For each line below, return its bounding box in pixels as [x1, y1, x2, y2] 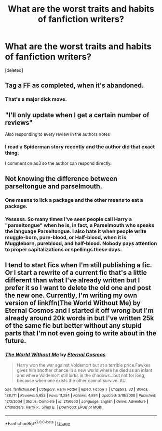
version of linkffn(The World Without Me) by [5, 299, 141, 307]
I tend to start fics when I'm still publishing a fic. [5, 261, 152, 269]
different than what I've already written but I [5, 276, 140, 284]
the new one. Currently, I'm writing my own [5, 291, 137, 299]
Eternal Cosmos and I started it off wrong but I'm [5, 306, 154, 315]
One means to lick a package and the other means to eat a [5, 196, 143, 203]
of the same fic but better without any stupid [5, 321, 142, 330]
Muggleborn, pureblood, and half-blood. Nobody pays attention [5, 240, 158, 247]
